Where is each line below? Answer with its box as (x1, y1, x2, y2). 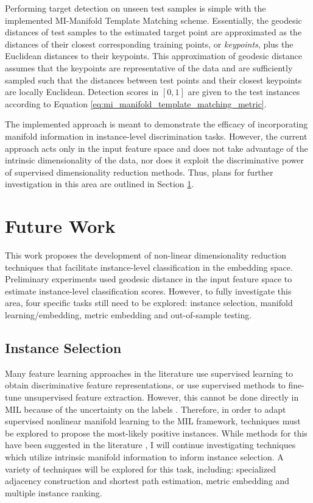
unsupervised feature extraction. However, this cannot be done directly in (24, 390, 299, 403)
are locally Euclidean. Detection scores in (5, 85, 159, 98)
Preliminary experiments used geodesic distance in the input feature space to (5, 273, 292, 285)
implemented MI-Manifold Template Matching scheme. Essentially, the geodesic (5, 13, 302, 26)
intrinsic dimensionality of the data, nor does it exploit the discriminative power (5, 154, 304, 166)
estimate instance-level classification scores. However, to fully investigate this (5, 284, 292, 297)
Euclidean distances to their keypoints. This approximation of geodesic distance (5, 49, 303, 62)
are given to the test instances (188, 85, 300, 98)
